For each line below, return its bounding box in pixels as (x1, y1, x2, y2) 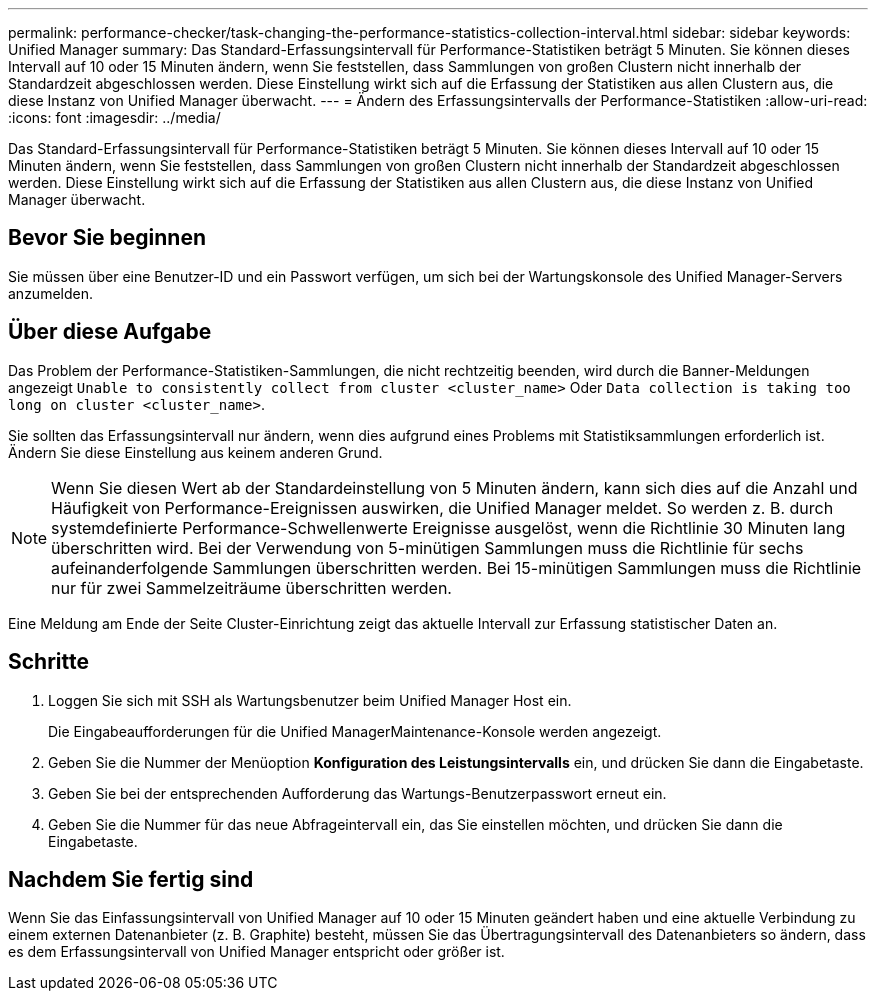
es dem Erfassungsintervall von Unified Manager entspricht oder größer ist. (8, 943, 505, 961)
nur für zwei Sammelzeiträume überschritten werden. (51, 577, 452, 598)
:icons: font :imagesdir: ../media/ (8, 109, 221, 126)
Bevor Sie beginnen (8, 225, 207, 251)
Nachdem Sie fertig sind (8, 866, 254, 892)
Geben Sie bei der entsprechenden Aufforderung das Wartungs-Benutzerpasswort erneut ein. (48, 784, 667, 802)
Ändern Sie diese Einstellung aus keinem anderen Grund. (8, 443, 383, 461)
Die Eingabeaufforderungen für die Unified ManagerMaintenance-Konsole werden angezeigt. (48, 722, 662, 740)
